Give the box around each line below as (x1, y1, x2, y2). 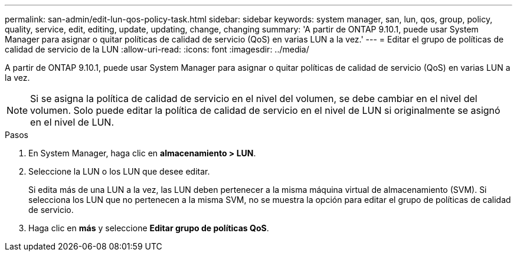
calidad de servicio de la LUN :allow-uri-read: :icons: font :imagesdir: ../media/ (5, 44, 309, 54)
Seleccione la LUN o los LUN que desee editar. (28, 166, 210, 176)
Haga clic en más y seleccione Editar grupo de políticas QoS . (28, 223, 269, 233)
